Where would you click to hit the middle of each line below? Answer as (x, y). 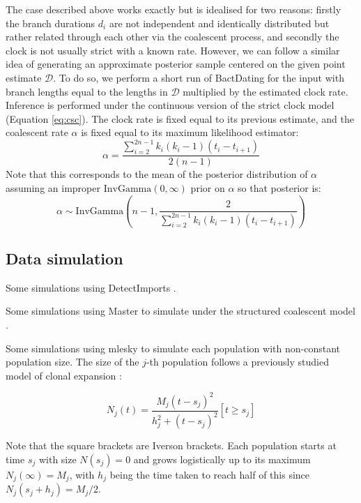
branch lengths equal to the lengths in (87, 91)
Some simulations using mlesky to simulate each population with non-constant (173, 348)
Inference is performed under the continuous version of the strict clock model (170, 105)
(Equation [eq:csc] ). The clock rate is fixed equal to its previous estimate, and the (180, 118)
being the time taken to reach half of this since (210, 474)
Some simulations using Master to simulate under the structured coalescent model (180, 311)
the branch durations (51, 23)
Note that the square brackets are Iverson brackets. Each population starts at (171, 445)
